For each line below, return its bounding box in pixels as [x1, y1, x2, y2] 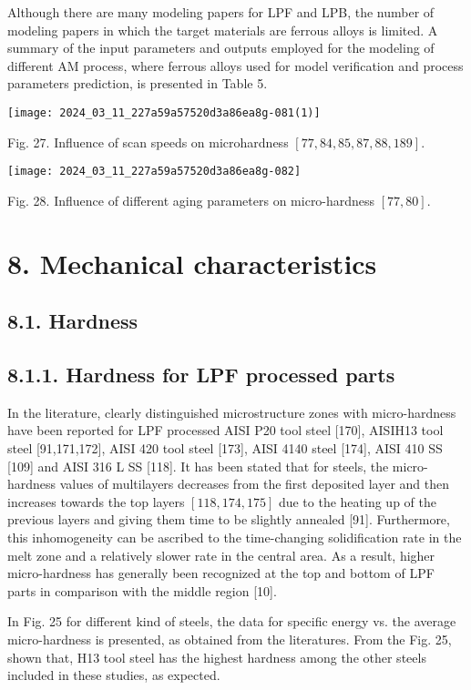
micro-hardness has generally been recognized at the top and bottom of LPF [7, 563, 435, 583]
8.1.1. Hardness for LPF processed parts [7, 360, 395, 389]
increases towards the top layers [7, 492, 185, 511]
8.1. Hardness [7, 307, 138, 335]
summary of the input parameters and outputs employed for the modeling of [7, 38, 435, 57]
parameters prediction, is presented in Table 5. [7, 74, 268, 93]
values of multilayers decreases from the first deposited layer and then [59, 474, 449, 493]
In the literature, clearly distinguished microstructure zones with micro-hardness [7, 402, 456, 421]
